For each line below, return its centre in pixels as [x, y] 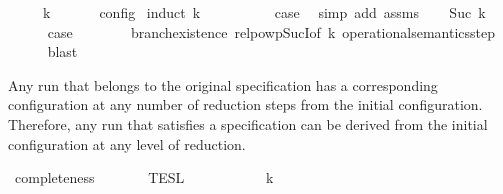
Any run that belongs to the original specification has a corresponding [223, 84]
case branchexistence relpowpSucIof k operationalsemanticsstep [271, 31]
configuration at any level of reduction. [127, 143]
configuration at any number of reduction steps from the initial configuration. [245, 104]
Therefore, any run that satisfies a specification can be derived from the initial [248, 123]
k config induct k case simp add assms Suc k [264, 12]
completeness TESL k [144, 177]
